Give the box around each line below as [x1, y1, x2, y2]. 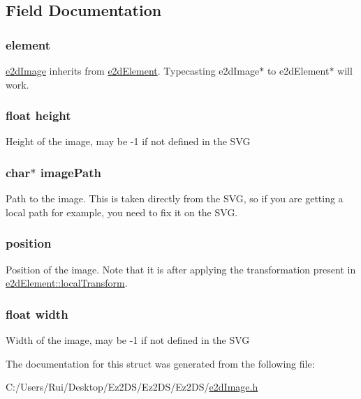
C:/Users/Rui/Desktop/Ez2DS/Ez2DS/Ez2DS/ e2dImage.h [6, 379, 258, 394]
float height [6, 107, 71, 124]
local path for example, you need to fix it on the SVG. [6, 204, 238, 219]
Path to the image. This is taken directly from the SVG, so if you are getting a [6, 191, 344, 206]
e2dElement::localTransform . [6, 276, 128, 290]
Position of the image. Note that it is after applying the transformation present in [6, 262, 356, 276]
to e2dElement [267, 63, 330, 77]
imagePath [40, 163, 101, 181]
